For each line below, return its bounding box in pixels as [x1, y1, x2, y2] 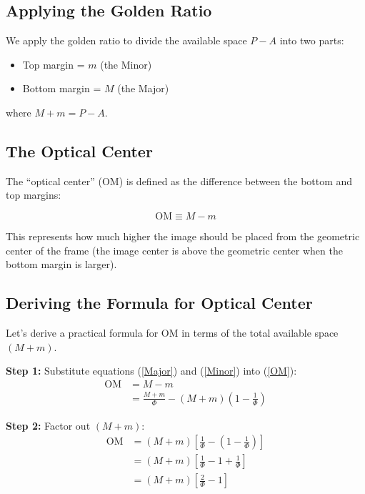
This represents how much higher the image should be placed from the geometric [6, 228, 360, 243]
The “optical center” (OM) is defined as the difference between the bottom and [6, 173, 353, 188]
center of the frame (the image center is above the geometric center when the [6, 242, 343, 257]
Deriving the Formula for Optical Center [6, 292, 313, 314]
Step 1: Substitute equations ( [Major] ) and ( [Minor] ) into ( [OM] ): [6, 363, 297, 378]
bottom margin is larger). [6, 257, 117, 272]
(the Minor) [100, 56, 152, 71]
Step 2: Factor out [6, 418, 91, 433]
